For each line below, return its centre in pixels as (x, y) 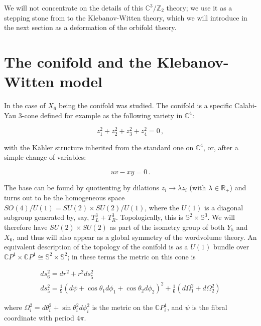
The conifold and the (78, 61)
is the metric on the (122, 307)
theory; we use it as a (199, 8)
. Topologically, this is (149, 217)
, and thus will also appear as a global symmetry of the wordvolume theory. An (135, 237)
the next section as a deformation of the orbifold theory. (90, 27)
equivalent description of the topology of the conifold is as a (96, 247)
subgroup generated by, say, (47, 217)
